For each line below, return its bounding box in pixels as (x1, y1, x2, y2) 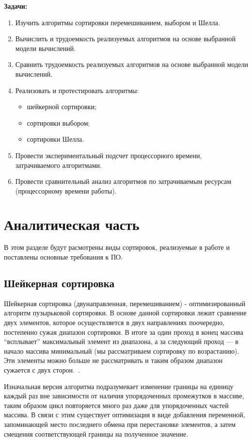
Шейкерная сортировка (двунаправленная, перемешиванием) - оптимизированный (4, 298, 246, 308)
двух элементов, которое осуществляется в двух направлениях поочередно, (4, 317, 225, 327)
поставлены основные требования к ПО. (4, 252, 123, 262)
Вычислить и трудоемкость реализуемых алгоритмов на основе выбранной (15, 33, 236, 44)
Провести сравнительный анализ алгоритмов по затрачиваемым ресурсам (15, 176, 232, 186)
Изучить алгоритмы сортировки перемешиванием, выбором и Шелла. (15, 17, 220, 27)
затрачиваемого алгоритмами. (15, 160, 102, 170)
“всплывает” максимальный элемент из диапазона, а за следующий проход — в (4, 336, 238, 346)
